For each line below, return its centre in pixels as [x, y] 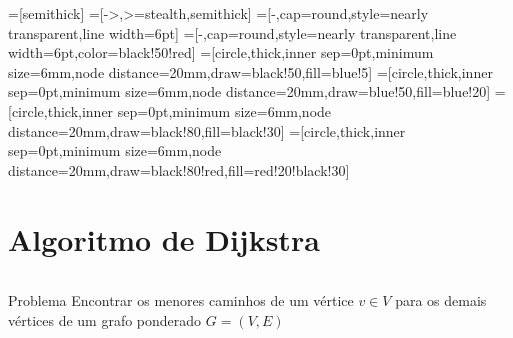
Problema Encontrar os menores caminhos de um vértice [181, 300]
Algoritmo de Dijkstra [164, 238]
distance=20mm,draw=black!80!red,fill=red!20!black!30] [179, 169]
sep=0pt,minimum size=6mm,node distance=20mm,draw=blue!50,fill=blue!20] [249, 91]
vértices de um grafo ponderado [105, 320]
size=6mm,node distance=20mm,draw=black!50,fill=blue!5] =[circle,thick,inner [250, 71]
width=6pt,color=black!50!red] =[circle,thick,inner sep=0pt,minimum [221, 52]
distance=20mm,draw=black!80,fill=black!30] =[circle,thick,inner [207, 130]
